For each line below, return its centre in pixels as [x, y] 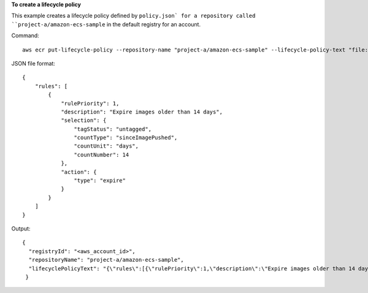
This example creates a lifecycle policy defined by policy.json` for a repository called [133, 16]
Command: [25, 36]
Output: [21, 228]
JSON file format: [33, 63]
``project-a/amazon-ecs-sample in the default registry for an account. [106, 24]
